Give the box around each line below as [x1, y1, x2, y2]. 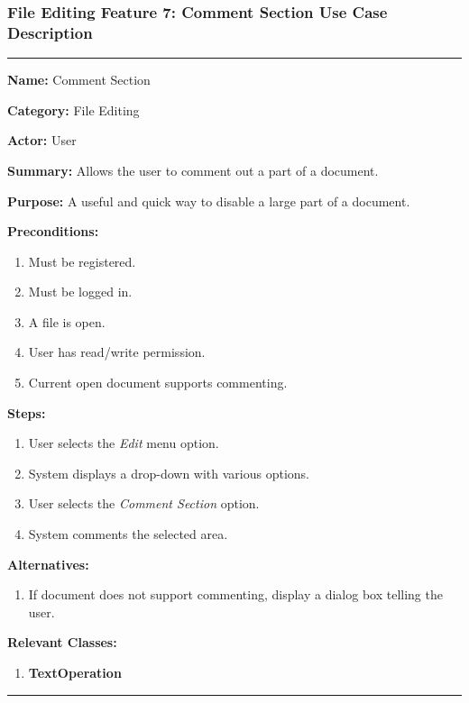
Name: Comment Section [7, 70, 151, 89]
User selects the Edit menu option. [28, 434, 219, 452]
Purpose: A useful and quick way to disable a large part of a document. [7, 191, 410, 210]
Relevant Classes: [7, 633, 117, 652]
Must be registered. [28, 251, 136, 270]
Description [7, 21, 93, 43]
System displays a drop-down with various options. [28, 463, 310, 482]
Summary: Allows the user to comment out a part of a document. [7, 160, 379, 179]
